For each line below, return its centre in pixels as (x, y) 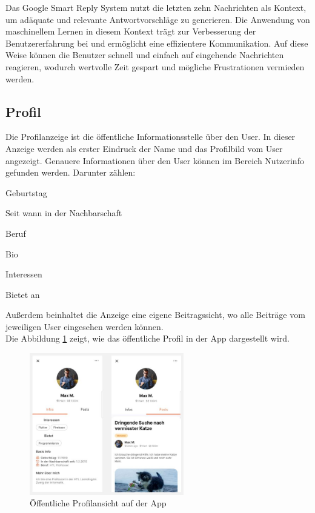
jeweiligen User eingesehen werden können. (85, 326)
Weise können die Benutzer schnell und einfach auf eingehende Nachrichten (145, 55)
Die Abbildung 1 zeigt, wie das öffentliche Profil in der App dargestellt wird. (148, 338)
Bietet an (23, 294)
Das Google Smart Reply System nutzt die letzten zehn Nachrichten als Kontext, (156, 7)
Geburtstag (26, 192)
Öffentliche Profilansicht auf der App (98, 503)
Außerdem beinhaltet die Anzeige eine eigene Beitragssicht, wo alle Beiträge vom (155, 315)
